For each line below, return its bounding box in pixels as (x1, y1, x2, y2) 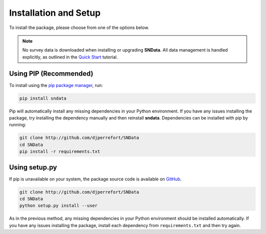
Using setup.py (9, 163, 57, 172)
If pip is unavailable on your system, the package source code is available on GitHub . (9, 176, 182, 182)
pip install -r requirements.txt (19, 149, 100, 154)
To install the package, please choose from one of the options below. (9, 25, 150, 30)
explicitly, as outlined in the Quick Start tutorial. (22, 54, 118, 60)
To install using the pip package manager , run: (9, 82, 103, 88)
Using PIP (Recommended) (9, 69, 94, 78)
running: (9, 122, 27, 128)
